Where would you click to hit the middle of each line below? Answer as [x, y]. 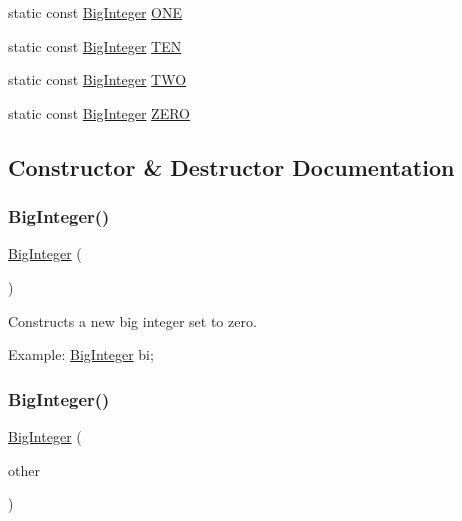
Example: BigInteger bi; [81, 354]
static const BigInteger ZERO [99, 112]
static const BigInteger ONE [95, 12]
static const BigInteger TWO [97, 79]
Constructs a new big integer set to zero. [132, 320]
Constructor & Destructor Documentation [231, 166]
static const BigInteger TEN [95, 45]
